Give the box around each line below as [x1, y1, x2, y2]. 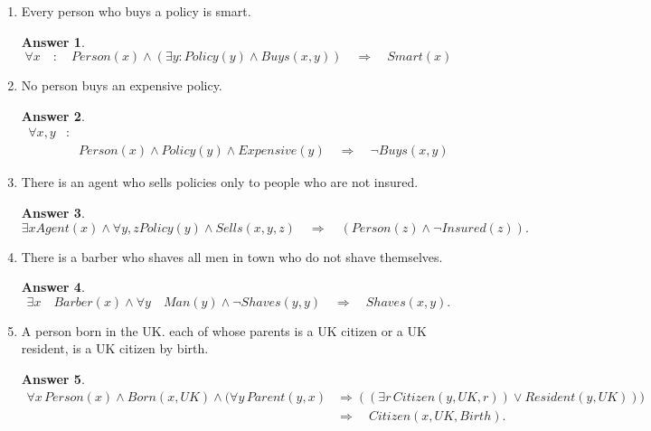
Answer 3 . [21, 203, 85, 222]
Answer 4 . [21, 277, 85, 296]
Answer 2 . [21, 106, 85, 125]
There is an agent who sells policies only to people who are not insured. [21, 173, 419, 192]
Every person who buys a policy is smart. [21, 2, 251, 20]
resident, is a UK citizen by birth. [21, 339, 209, 358]
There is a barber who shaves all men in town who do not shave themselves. [21, 247, 443, 266]
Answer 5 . [21, 370, 85, 388]
